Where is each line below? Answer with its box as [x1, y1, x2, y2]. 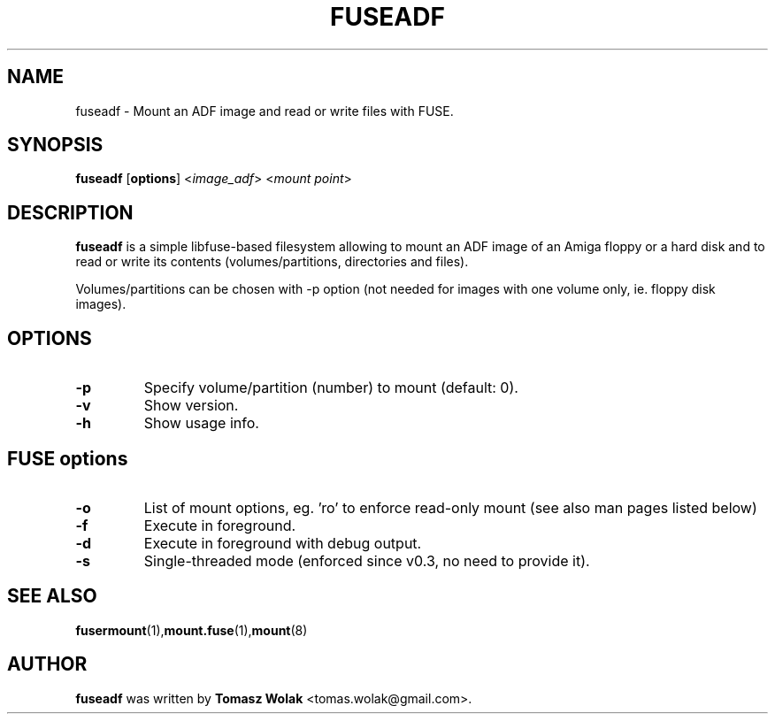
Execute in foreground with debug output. [143, 533, 422, 552]
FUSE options [7, 447, 128, 470]
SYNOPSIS [7, 134, 104, 157]
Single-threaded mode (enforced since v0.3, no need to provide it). [143, 551, 590, 570]
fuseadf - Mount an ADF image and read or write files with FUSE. [75, 103, 454, 119]
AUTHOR [7, 653, 88, 676]
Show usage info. [143, 414, 259, 433]
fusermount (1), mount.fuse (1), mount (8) [75, 622, 308, 638]
